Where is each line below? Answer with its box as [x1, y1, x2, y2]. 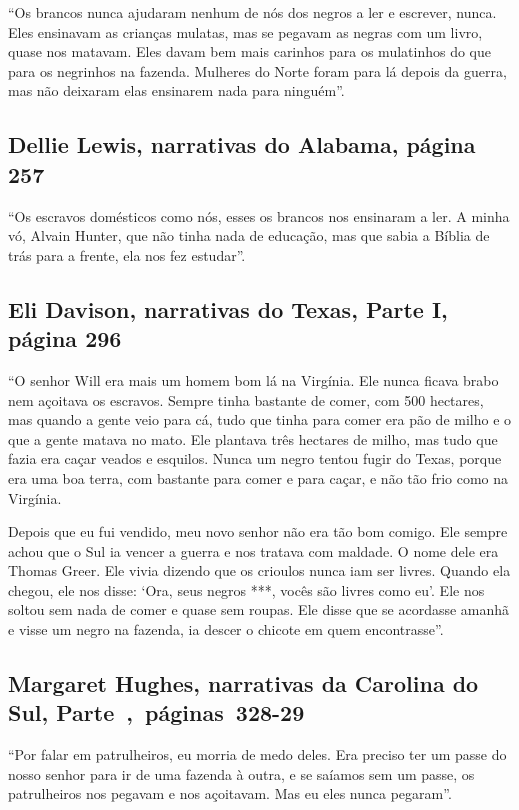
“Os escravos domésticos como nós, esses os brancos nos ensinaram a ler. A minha [8, 205, 510, 226]
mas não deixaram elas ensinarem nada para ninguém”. [8, 80, 345, 101]
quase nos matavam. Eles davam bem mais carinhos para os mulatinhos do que [8, 41, 491, 62]
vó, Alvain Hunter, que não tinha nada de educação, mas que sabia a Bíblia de [8, 225, 490, 246]
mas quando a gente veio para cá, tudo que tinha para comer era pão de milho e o [8, 409, 512, 430]
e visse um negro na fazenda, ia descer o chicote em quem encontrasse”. [8, 619, 444, 640]
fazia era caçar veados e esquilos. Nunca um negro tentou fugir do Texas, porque [8, 448, 502, 469]
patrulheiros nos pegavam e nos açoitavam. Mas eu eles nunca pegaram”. [8, 783, 452, 804]
